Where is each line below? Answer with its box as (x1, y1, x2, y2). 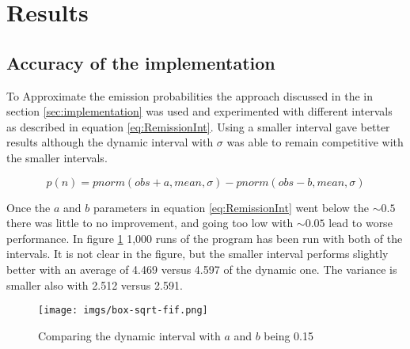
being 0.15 (264, 327, 313, 343)
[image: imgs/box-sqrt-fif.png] (38, 305, 208, 317)
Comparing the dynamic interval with (38, 327, 221, 343)
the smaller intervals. (6, 149, 108, 165)
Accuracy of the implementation (6, 50, 275, 74)
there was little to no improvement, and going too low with (6, 214, 294, 231)
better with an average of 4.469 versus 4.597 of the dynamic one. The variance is (6, 260, 397, 277)
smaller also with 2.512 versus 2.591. (6, 276, 183, 293)
